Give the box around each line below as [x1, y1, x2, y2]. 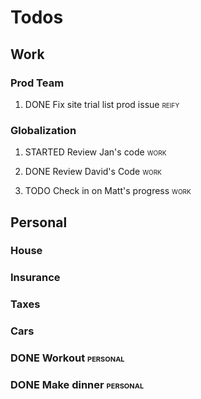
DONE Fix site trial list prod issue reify [24, 98, 180, 110]
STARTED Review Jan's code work [24, 146, 167, 158]
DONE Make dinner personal [10, 378, 145, 392]
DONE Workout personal [10, 351, 125, 365]
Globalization [10, 123, 77, 137]
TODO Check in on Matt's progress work [24, 185, 192, 197]
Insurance [10, 271, 61, 285]
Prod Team [10, 76, 65, 90]
